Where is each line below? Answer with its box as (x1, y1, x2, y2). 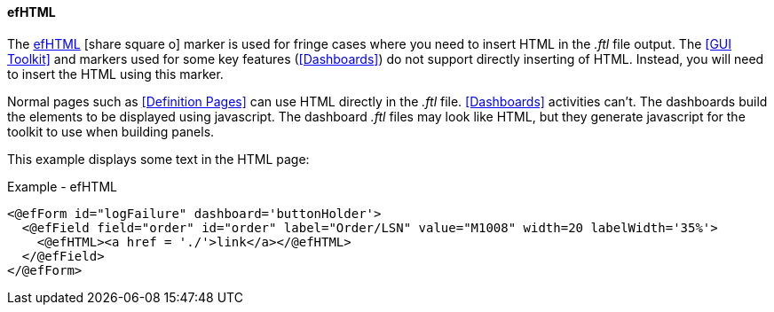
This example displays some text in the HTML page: (7, 151, 310, 167)
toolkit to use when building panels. (7, 123, 215, 139)
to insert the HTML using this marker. (7, 66, 224, 82)
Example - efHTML (7, 178, 117, 194)
